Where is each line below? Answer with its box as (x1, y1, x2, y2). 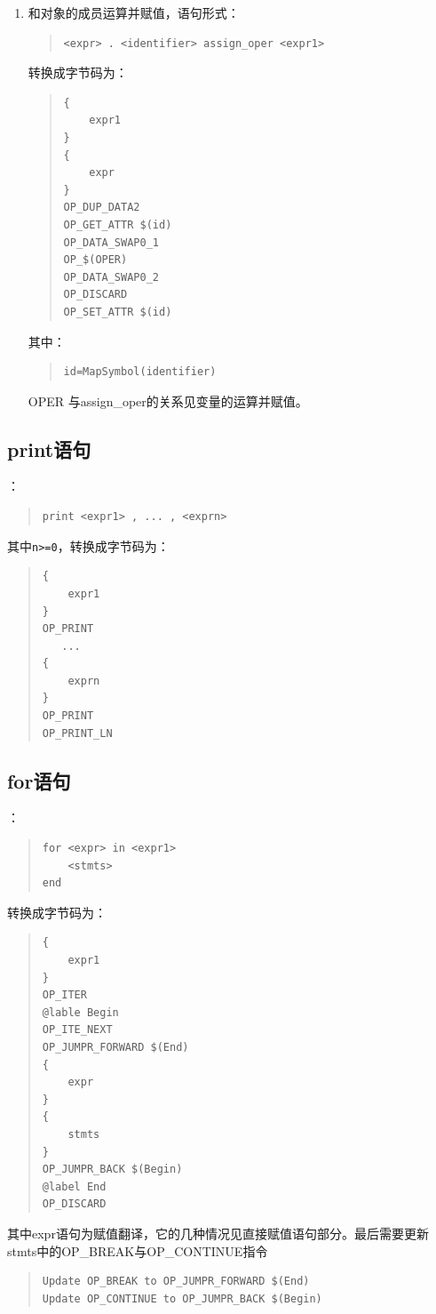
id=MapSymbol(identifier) (63, 365, 217, 379)
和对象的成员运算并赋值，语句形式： (28, 4, 240, 21)
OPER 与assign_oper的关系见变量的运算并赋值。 (28, 391, 308, 410)
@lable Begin (42, 1006, 119, 1019)
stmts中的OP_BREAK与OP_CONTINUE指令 (7, 1241, 268, 1260)
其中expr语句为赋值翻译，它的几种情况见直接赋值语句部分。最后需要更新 (7, 1223, 429, 1242)
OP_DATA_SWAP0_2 (63, 270, 159, 284)
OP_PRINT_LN (42, 726, 113, 740)
